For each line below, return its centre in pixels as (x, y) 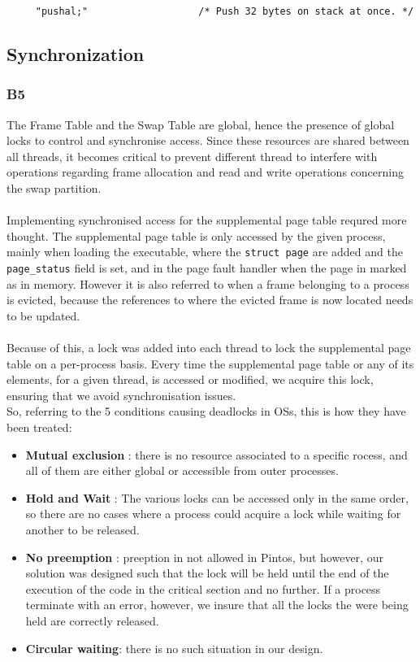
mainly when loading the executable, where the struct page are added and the (205, 252)
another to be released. (82, 530)
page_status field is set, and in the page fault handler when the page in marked (207, 268)
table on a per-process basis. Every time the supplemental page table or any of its (210, 363)
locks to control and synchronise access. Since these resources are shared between (208, 140)
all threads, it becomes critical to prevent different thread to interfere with (192, 156)
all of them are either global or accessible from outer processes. (182, 470)
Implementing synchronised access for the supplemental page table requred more (207, 220)
